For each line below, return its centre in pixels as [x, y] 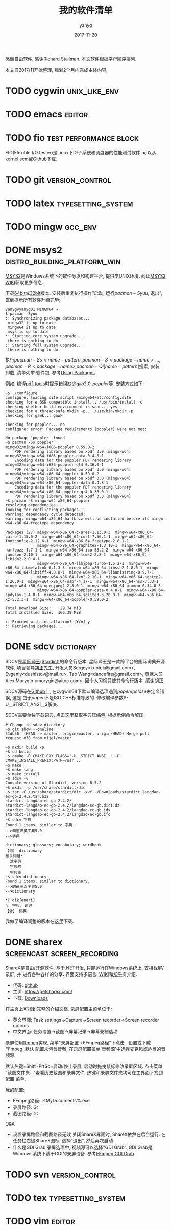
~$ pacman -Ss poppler [29, 442]
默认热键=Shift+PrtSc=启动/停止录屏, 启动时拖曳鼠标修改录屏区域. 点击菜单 [84, 1066]
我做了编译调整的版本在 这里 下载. [40, 921]
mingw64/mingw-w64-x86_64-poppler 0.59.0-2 [52, 474]
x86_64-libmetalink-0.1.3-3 [35, 568]
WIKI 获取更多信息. [24, 282]
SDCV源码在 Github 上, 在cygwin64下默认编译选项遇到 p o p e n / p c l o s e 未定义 [83, 691]
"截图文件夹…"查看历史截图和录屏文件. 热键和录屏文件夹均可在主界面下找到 [84, 1072]
